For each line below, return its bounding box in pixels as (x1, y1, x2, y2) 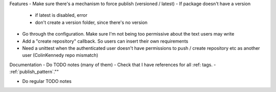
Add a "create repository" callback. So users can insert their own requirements (22, 38, 189, 44)
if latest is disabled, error (35, 12, 88, 18)
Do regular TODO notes (22, 78, 72, 84)
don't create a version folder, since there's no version (35, 19, 148, 25)
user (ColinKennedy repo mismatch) (22, 52, 99, 58)
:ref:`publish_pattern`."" (9, 69, 59, 75)
